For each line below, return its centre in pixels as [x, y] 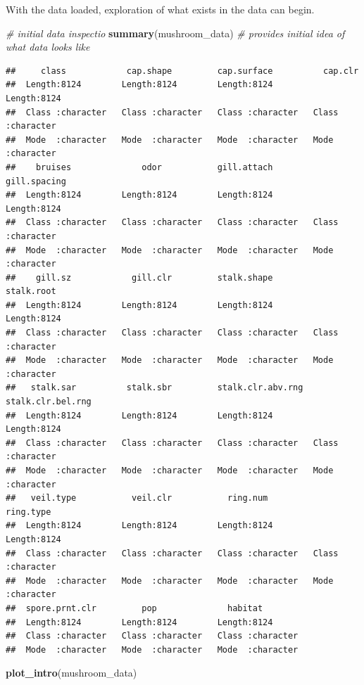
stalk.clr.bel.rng [49, 402]
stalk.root [31, 292]
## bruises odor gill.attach [139, 167]
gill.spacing [36, 181]
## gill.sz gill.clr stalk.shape [139, 277]
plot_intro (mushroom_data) [71, 673]
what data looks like [48, 47]
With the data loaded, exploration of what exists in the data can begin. [160, 9]
